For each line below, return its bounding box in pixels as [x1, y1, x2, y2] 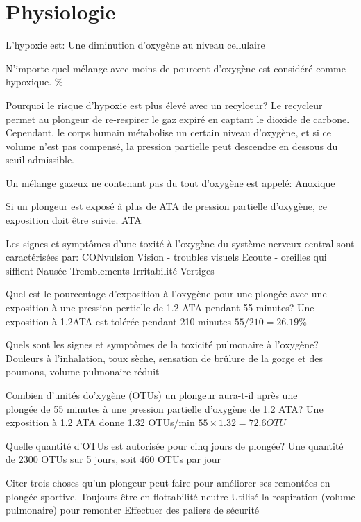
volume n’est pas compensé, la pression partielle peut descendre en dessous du [6, 138, 338, 153]
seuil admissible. [6, 152, 75, 167]
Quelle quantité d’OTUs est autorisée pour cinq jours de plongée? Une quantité [6, 438, 344, 452]
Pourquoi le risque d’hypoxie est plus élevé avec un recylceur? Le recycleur [6, 97, 323, 112]
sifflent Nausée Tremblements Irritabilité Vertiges [6, 263, 215, 277]
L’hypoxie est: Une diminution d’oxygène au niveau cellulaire [6, 38, 265, 52]
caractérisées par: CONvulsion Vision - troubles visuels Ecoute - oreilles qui [6, 250, 327, 264]
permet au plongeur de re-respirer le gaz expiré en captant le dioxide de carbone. [6, 111, 350, 126]
